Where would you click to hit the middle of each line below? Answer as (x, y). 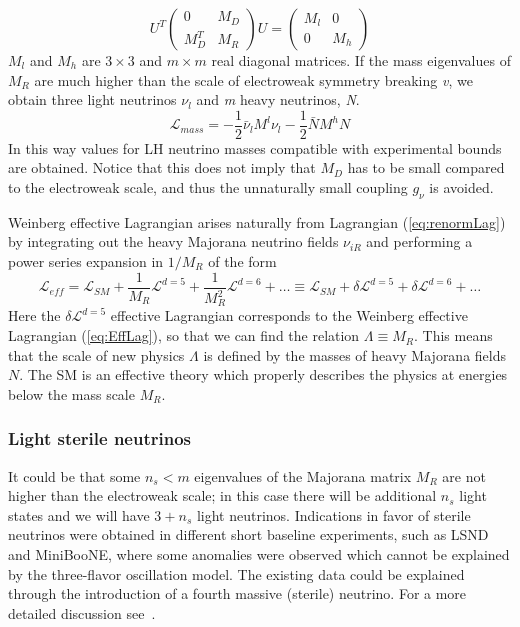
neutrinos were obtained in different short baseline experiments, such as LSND (248, 534)
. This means (453, 335)
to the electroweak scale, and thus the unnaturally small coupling (208, 187)
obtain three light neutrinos (92, 99)
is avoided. (461, 187)
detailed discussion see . (82, 612)
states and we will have (79, 514)
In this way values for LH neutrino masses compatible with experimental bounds (255, 147)
